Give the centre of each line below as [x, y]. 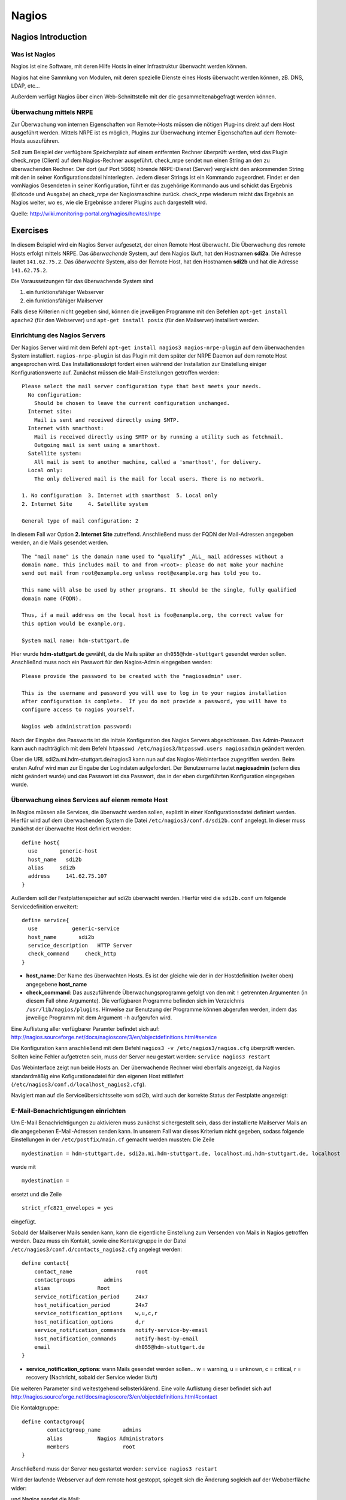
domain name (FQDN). [52, 598]
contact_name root [91, 1271]
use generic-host [63, 851]
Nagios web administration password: [77, 727]
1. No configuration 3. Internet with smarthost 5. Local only [120, 496]
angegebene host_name [57, 984]
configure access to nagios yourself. [79, 710]
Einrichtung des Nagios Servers [58, 335]
